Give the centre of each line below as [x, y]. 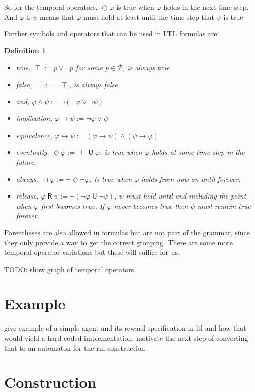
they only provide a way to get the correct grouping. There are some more [118, 242]
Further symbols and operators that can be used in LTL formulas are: [112, 34]
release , [27, 196]
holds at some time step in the [198, 152]
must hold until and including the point [186, 196]
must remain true [224, 205]
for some [89, 67]
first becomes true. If [73, 205]
